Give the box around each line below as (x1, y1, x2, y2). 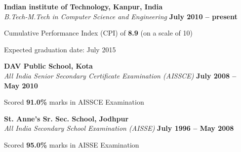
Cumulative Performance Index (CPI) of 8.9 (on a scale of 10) (4, 28, 193, 38)
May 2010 (4, 80, 38, 90)
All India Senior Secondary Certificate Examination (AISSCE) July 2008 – (4, 70, 237, 80)
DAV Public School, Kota (4, 61, 93, 71)
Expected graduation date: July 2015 (4, 44, 116, 54)
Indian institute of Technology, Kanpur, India (4, 1, 163, 11)
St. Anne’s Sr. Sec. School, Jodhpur (4, 113, 129, 123)
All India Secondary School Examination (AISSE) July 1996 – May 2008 (4, 123, 234, 133)
